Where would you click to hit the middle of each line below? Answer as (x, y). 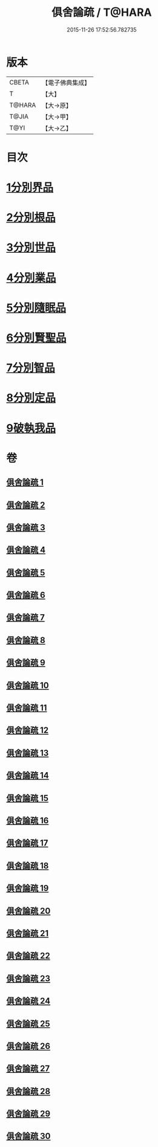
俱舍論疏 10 (28, 685)
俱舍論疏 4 (26, 550)
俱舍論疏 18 (28, 865)
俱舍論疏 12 (28, 731)
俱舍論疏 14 (28, 776)
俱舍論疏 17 (27, 843)
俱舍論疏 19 (28, 888)
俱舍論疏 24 (28, 1001)
